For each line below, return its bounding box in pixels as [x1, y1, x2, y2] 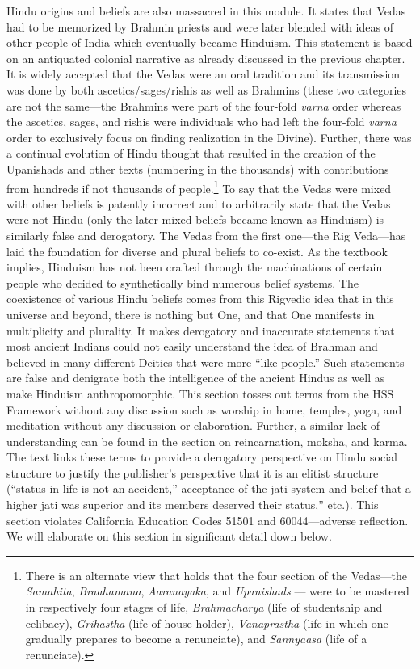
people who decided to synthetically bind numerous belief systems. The [6, 274, 359, 291]
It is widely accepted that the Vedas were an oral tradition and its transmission [6, 65, 401, 82]
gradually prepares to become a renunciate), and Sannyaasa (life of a [25, 630, 367, 647]
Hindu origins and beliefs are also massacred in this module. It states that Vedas [6, 2, 406, 19]
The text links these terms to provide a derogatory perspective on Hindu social [6, 448, 397, 465]
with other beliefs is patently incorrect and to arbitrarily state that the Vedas [6, 195, 391, 212]
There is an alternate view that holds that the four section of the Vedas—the [25, 566, 407, 583]
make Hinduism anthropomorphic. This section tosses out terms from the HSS [6, 385, 394, 402]
